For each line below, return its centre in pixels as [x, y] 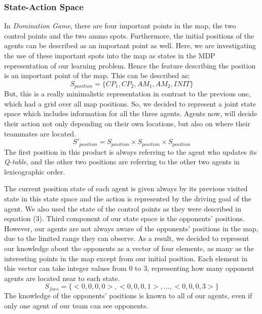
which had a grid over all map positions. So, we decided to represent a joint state [130, 103]
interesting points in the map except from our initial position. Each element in [126, 258]
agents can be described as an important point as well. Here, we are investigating [130, 45]
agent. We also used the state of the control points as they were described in [123, 208]
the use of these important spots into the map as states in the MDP [110, 55]
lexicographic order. [35, 171]
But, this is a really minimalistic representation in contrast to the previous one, [127, 94]
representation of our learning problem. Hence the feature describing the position [130, 65]
